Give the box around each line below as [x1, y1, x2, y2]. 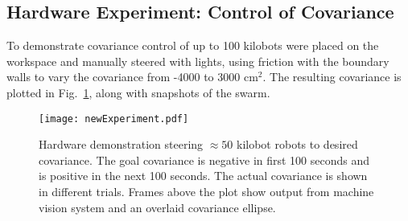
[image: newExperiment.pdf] [39, 113, 189, 125]
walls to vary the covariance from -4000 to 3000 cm [6, 68, 258, 85]
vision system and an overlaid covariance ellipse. [39, 198, 276, 215]
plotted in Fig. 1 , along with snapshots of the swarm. [6, 84, 270, 100]
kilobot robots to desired [237, 136, 358, 153]
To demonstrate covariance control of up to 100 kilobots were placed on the [6, 37, 379, 54]
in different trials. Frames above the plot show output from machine [39, 183, 374, 200]
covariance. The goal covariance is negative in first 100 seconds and [39, 151, 370, 168]
